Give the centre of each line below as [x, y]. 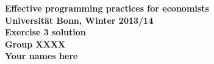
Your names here [41, 56]
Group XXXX [35, 44]
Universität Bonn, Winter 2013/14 [79, 20]
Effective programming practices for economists [107, 8]
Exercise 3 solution [45, 32]
